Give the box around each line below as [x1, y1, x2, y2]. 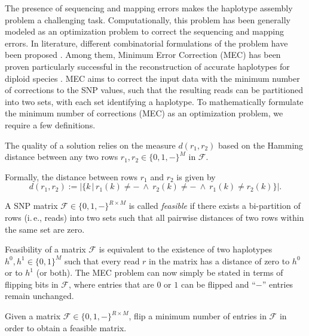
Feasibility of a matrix [5, 243, 86, 255]
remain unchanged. [5, 289, 74, 302]
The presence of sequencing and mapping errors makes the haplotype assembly [5, 2, 293, 14]
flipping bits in [5, 278, 59, 290]
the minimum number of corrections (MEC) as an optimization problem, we [5, 107, 283, 119]
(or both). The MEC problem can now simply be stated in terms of [36, 266, 283, 279]
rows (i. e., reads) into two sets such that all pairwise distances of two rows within [5, 211, 304, 223]
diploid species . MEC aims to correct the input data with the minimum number [5, 72, 300, 84]
